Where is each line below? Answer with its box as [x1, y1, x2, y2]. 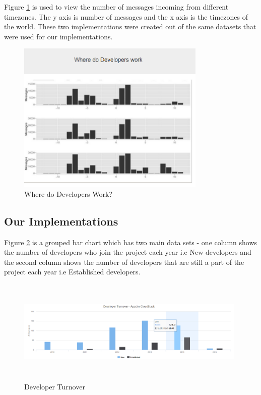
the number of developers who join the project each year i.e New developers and [4, 247, 251, 257]
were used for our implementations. [4, 31, 113, 41]
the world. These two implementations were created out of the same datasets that [4, 21, 256, 32]
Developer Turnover [24, 381, 85, 391]
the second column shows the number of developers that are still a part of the [4, 256, 244, 267]
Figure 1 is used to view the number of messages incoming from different [4, 2, 229, 12]
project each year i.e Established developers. [4, 266, 141, 277]
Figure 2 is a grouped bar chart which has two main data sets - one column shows [4, 237, 257, 247]
